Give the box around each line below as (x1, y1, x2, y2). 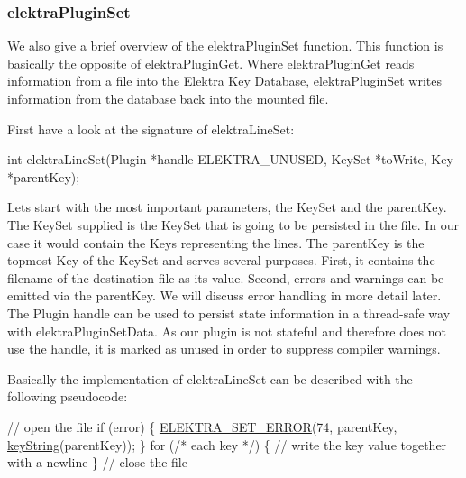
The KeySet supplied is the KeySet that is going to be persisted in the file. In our (7, 215, 459, 234)
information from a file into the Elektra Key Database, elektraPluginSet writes (7, 71, 443, 90)
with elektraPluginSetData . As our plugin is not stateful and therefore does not (7, 321, 447, 340)
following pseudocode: (7, 387, 128, 406)
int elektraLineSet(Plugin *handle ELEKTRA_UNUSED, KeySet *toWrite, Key (7, 150, 453, 169)
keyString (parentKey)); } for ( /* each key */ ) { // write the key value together (7, 435, 447, 454)
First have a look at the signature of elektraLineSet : (7, 119, 295, 138)
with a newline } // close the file (7, 453, 187, 472)
